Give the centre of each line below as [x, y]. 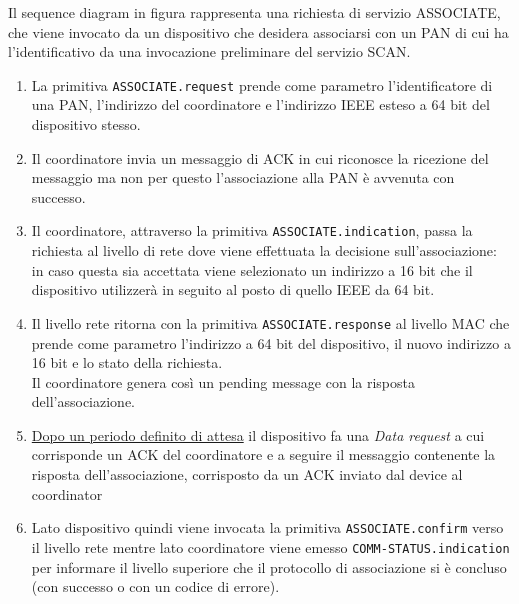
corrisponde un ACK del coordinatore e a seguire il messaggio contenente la [263, 454]
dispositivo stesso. [86, 124]
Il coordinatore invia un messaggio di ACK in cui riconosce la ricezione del [260, 157]
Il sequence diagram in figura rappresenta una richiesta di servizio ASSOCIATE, [254, 12]
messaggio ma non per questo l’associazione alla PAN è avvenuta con [243, 177]
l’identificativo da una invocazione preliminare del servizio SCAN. [209, 51]
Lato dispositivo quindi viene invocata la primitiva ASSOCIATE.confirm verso [267, 527]
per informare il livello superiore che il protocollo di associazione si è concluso [269, 566]
